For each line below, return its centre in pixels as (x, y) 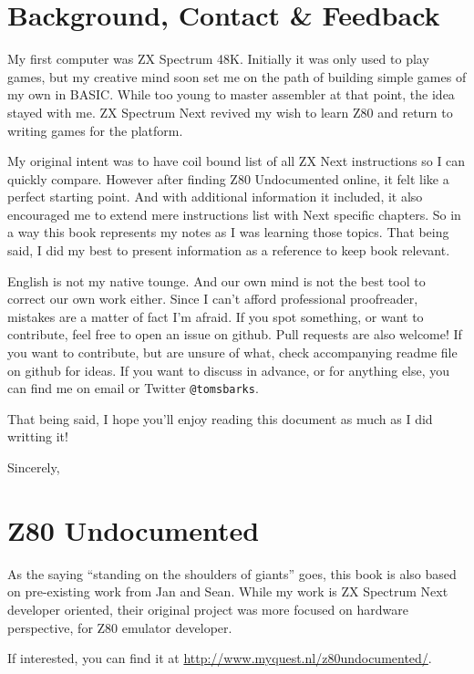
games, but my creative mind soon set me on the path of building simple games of (237, 76)
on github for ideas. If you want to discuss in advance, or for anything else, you (229, 370)
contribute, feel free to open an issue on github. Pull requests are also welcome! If (235, 334)
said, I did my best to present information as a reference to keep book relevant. (229, 250)
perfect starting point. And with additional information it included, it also (215, 197)
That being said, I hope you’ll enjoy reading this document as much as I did (220, 418)
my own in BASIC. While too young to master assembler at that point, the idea (231, 94)
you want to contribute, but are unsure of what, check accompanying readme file (232, 353)
